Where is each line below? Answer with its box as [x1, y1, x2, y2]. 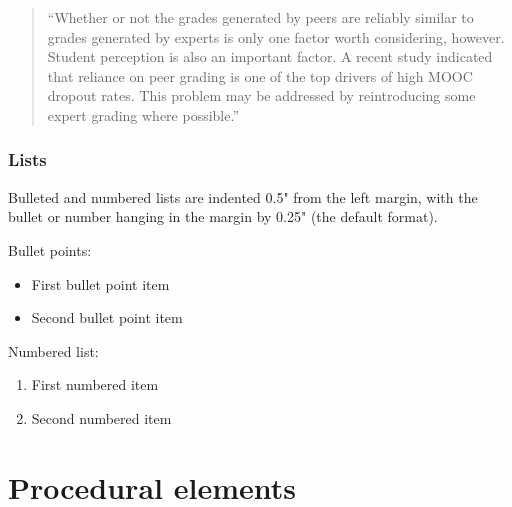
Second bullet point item [31, 307, 183, 328]
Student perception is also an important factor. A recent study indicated [47, 46, 493, 67]
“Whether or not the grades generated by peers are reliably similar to [47, 7, 474, 27]
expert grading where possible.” [47, 104, 240, 125]
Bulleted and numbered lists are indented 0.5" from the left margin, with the [8, 186, 478, 207]
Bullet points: [8, 239, 92, 260]
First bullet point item [31, 273, 170, 294]
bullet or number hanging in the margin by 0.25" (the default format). [8, 206, 438, 227]
